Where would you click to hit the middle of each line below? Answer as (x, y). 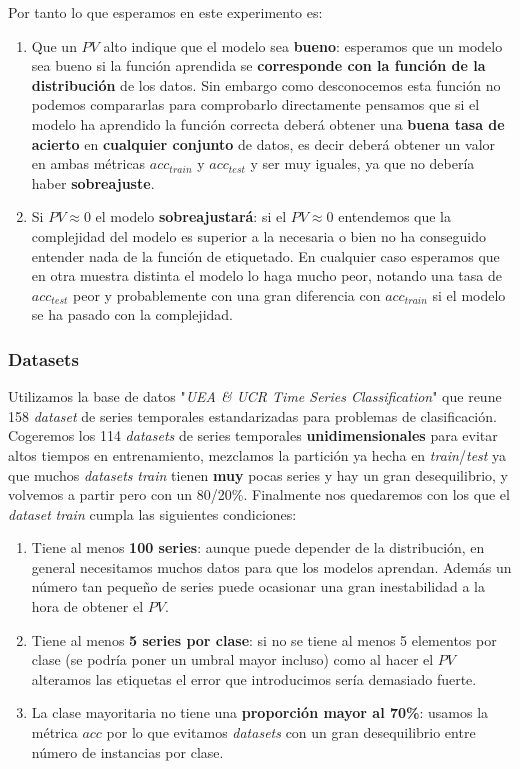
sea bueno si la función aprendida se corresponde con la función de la (258, 65)
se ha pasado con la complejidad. (132, 314)
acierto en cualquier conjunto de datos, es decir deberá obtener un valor (263, 143)
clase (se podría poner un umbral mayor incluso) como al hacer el (232, 659)
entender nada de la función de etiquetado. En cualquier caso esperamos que (265, 255)
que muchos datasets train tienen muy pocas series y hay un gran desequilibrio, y (258, 474)
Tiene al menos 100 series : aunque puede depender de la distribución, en (258, 547)
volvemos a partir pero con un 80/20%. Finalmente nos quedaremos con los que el (259, 494)
